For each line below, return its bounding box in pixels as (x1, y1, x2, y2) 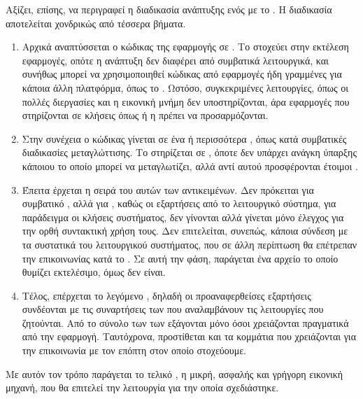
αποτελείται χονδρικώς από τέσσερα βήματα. (6, 15, 186, 30)
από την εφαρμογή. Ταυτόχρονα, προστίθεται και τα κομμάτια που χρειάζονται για (22, 329, 356, 344)
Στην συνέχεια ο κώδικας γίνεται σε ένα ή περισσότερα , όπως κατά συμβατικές (22, 131, 347, 146)
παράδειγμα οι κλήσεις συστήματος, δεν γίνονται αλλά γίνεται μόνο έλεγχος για (22, 209, 344, 224)
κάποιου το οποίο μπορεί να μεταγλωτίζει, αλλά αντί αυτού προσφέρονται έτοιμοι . (22, 158, 358, 173)
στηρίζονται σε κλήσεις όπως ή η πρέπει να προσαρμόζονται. (22, 108, 269, 122)
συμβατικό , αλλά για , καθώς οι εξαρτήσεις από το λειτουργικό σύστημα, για (22, 196, 336, 211)
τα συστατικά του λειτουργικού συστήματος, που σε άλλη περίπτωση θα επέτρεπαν (22, 237, 357, 251)
